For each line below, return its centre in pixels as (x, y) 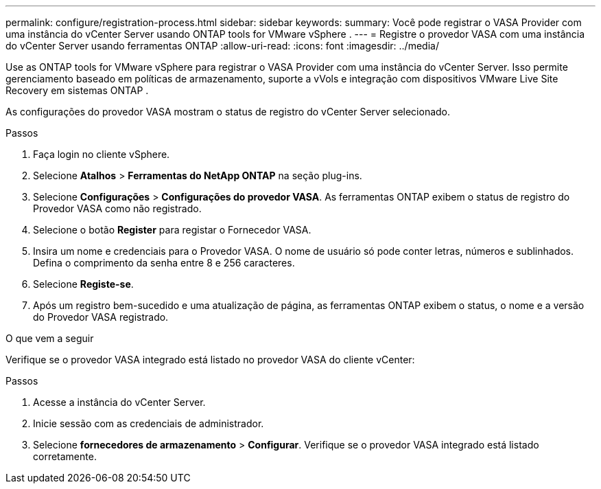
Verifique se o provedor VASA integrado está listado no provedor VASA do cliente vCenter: (210, 360)
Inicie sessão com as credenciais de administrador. (149, 423)
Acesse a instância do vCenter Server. (119, 402)
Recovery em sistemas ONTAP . (77, 90)
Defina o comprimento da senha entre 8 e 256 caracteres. (164, 263)
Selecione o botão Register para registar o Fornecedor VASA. (172, 230)
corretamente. (65, 456)
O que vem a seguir (50, 338)
